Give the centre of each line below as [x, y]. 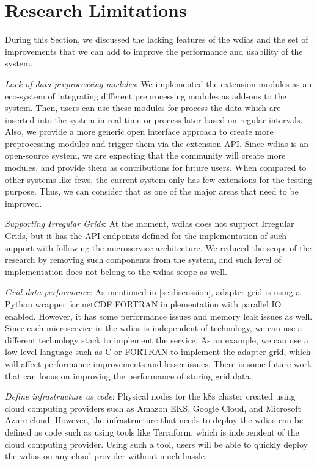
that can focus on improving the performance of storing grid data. [129, 375]
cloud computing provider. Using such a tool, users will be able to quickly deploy [156, 444]
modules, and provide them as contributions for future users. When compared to [156, 167]
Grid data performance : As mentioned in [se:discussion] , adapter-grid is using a [153, 292]
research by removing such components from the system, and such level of [143, 260]
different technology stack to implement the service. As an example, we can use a [157, 339]
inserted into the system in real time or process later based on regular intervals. [154, 119]
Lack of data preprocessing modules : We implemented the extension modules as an [158, 83]
